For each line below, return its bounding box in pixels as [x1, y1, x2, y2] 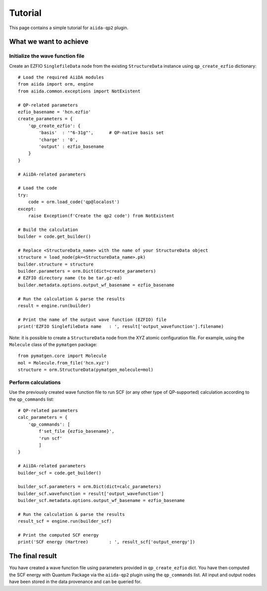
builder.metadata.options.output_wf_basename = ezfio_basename [18, 282, 175, 288]
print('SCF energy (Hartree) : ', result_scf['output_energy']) [18, 539, 195, 545]
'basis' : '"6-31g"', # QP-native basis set [39, 130, 164, 136]
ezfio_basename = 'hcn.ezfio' [18, 109, 91, 115]
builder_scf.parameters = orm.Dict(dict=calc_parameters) [18, 484, 162, 490]
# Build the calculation [18, 227, 78, 232]
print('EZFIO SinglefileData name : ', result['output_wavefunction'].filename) [18, 324, 224, 329]
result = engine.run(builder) [18, 303, 91, 309]
